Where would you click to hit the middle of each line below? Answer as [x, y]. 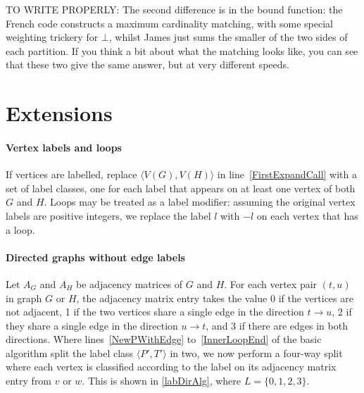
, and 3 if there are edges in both [277, 325]
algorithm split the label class [70, 353]
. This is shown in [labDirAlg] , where [162, 381]
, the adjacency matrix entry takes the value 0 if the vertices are [215, 298]
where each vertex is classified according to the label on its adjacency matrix [171, 367]
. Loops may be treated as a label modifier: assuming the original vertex [200, 202]
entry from [29, 381]
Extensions [59, 113]
